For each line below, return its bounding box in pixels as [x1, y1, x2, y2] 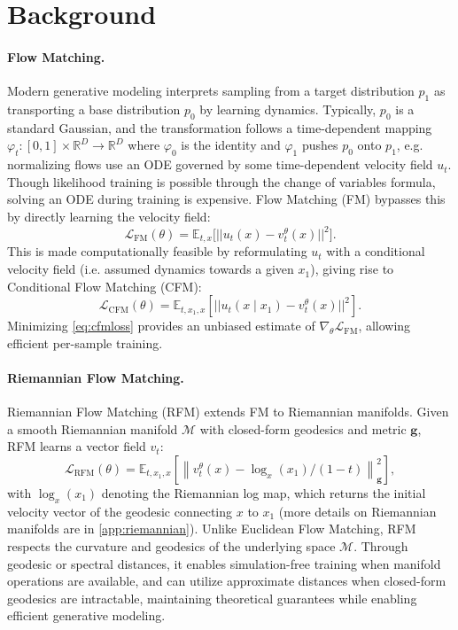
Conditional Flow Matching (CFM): [7, 276, 202, 295]
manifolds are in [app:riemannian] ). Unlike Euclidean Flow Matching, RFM [7, 519, 416, 538]
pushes [301, 136, 338, 154]
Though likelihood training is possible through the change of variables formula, [7, 172, 436, 191]
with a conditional [326, 242, 425, 261]
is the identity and [181, 136, 281, 154]
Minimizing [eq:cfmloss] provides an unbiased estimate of [7, 316, 315, 335]
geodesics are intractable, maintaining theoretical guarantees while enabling [7, 588, 417, 607]
